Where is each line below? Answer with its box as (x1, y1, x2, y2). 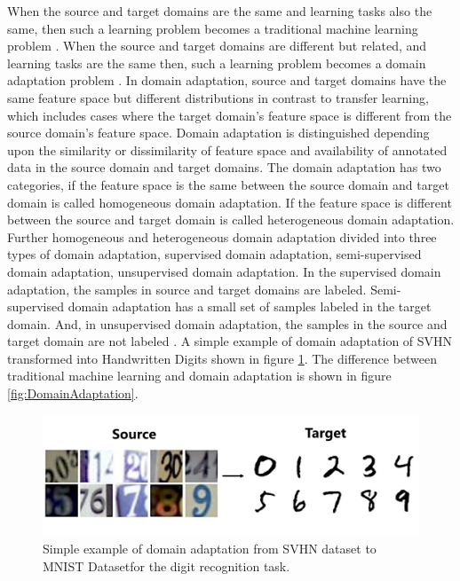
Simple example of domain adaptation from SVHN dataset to (43, 539, 377, 558)
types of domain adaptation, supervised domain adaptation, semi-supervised (7, 245, 422, 263)
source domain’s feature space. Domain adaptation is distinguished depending (7, 123, 430, 142)
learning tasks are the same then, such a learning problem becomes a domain (7, 53, 426, 72)
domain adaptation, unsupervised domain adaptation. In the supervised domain (7, 262, 441, 280)
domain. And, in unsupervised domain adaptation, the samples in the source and (7, 314, 448, 333)
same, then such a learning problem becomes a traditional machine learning (7, 19, 418, 37)
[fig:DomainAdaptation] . (7, 384, 139, 403)
